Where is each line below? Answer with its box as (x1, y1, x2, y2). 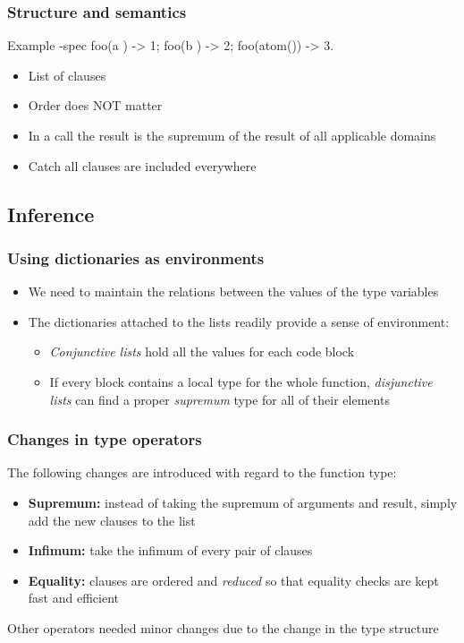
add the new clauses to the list (28, 510, 196, 529)
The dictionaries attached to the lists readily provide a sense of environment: (28, 312, 450, 330)
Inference (7, 200, 95, 227)
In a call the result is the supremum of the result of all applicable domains (28, 126, 436, 144)
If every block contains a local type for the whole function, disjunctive (49, 372, 433, 390)
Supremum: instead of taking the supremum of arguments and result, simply (28, 493, 458, 511)
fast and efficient (28, 588, 119, 607)
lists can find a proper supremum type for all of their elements (49, 390, 390, 408)
